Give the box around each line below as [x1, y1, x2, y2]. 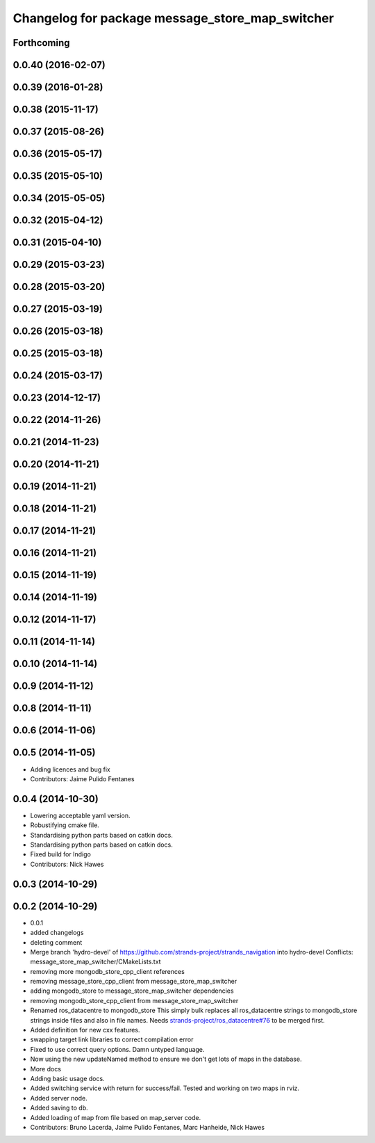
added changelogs [30, 929, 84, 937]
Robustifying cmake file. [30, 821, 100, 829]
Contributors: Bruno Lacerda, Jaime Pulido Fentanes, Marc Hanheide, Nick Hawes [30, 1123, 265, 1131]
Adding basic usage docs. [30, 1074, 105, 1082]
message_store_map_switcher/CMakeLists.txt [30, 957, 161, 966]
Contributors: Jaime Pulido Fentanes [30, 774, 135, 783]
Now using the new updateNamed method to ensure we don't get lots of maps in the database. [30, 1055, 302, 1064]
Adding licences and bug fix [30, 765, 110, 774]
